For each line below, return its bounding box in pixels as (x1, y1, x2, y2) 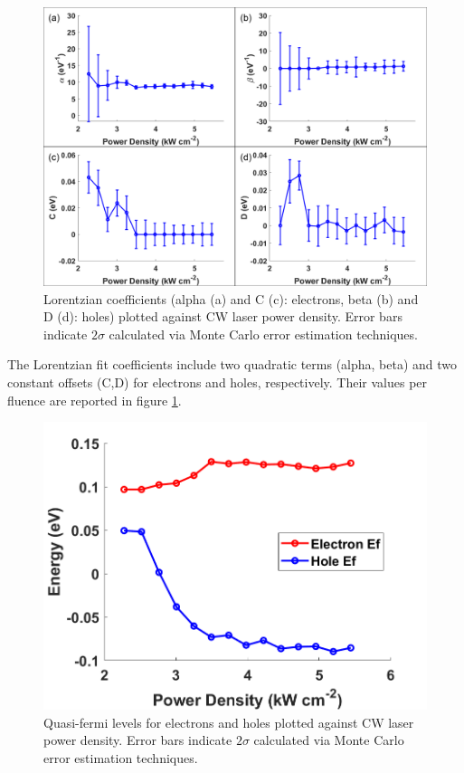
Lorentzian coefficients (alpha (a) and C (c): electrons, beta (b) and (43, 289, 419, 308)
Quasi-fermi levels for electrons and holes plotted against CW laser (43, 712, 414, 731)
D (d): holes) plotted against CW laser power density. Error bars (43, 307, 402, 326)
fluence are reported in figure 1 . (7, 390, 182, 409)
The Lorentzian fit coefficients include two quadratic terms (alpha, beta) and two (7, 355, 458, 374)
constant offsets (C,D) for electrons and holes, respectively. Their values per (7, 373, 428, 392)
